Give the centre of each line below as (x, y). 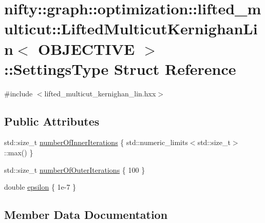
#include (18, 93)
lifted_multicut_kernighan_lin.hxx (100, 93)
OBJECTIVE (86, 48)
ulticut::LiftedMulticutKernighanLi (131, 28)
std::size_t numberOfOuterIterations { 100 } (75, 169)
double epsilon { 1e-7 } (40, 187)
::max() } (19, 153)
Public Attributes (52, 121)
